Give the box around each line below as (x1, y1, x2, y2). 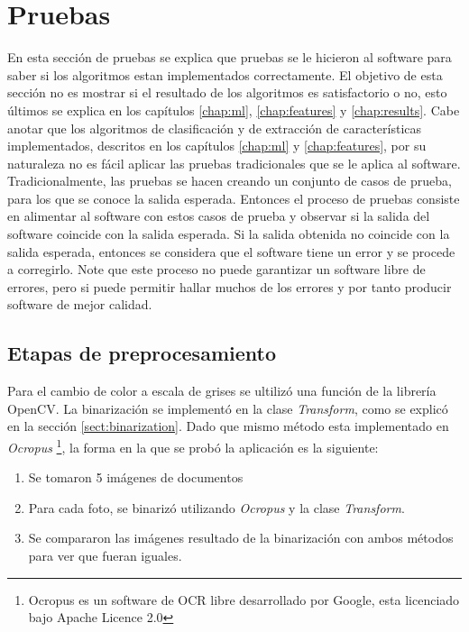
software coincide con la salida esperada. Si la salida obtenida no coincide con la (7, 224, 450, 243)
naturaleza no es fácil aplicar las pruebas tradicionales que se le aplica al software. (7, 153, 461, 172)
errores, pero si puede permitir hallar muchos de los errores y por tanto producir (7, 277, 452, 296)
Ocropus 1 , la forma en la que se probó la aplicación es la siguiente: (7, 435, 379, 456)
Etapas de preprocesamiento (7, 339, 276, 367)
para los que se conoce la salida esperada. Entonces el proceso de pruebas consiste (7, 188, 460, 207)
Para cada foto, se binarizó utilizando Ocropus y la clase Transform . (28, 498, 405, 517)
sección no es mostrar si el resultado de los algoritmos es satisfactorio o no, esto (7, 83, 447, 102)
